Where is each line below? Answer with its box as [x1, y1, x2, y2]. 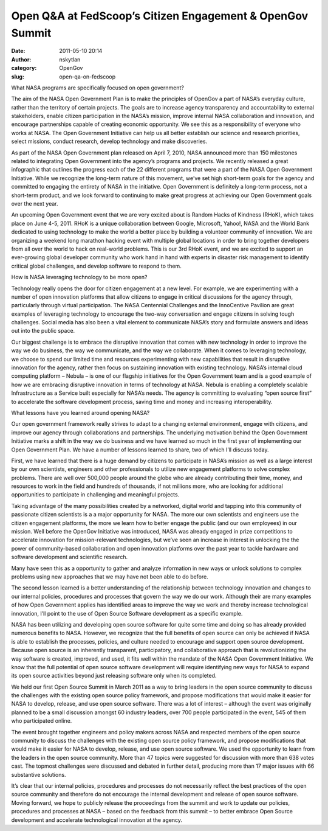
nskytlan [59, 55, 81, 63]
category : [11, 64, 37, 72]
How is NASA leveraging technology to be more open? [11, 274, 148, 281]
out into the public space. [11, 327, 75, 335]
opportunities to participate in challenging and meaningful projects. [11, 491, 180, 498]
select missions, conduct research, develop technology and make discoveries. [11, 137, 208, 145]
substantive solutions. [11, 771, 66, 778]
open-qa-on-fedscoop [59, 73, 116, 80]
